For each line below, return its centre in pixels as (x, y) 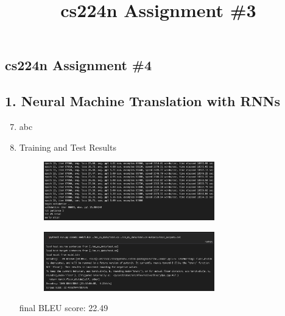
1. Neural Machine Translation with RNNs (142, 101)
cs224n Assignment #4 (79, 65)
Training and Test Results (68, 147)
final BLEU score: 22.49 (64, 308)
